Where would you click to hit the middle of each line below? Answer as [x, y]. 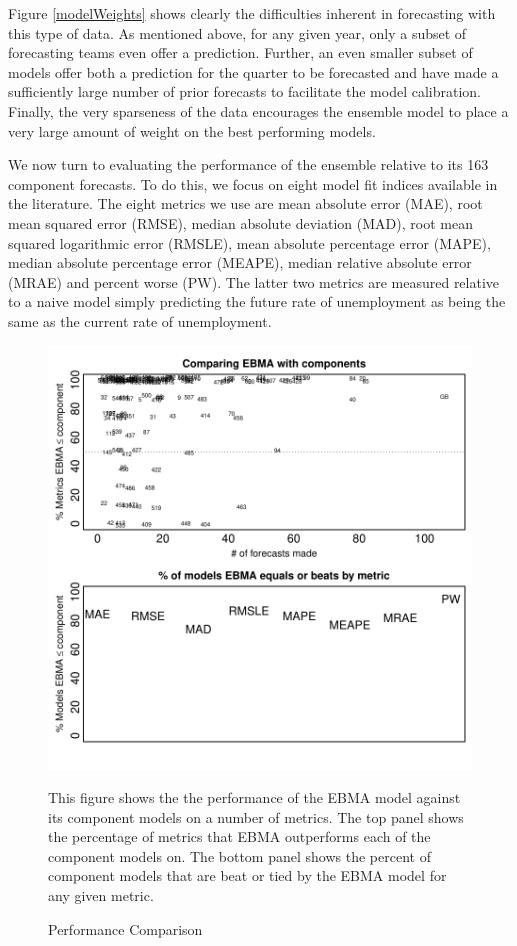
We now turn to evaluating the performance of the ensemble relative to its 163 [248, 164]
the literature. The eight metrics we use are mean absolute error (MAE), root [245, 203]
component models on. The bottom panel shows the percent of [239, 855]
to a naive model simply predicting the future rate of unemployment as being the [257, 301]
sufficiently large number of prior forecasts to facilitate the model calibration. [244, 91]
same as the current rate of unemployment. [140, 320]
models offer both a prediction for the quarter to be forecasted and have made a [253, 71]
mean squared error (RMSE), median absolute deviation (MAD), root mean [240, 222]
